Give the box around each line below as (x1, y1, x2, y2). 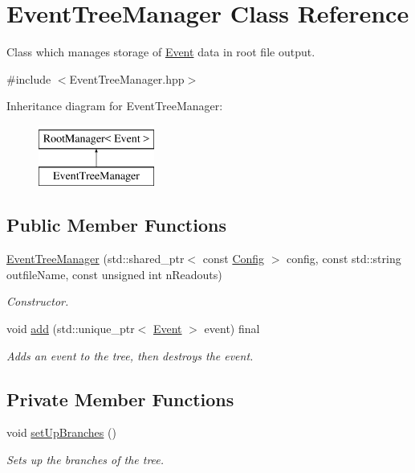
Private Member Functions (6, 386, 234, 411)
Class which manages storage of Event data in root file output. (6, 43, 315, 60)
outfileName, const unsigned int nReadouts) (6, 265, 222, 282)
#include (6, 70, 51, 87)
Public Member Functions (6, 212, 226, 237)
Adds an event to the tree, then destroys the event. (6, 347, 254, 364)
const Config (202, 250, 265, 267)
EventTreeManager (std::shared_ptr (6, 250, 185, 267)
